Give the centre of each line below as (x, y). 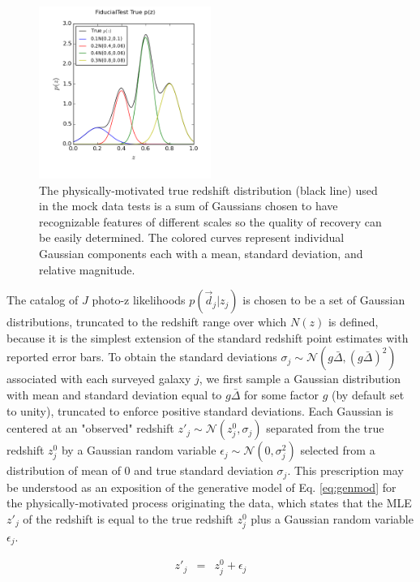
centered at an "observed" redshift (90, 428)
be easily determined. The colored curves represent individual (192, 237)
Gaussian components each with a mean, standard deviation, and (201, 253)
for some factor (281, 394)
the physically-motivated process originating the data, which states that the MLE (209, 503)
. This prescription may (345, 470)
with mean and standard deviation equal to (114, 394)
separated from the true (325, 428)
